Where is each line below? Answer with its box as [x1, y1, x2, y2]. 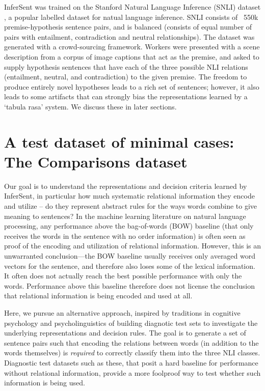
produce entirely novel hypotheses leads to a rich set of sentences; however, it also [4, 81, 259, 92]
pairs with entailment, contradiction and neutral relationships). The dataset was [4, 31, 255, 42]
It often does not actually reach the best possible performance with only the [4, 270, 242, 281]
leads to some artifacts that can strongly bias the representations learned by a [4, 91, 248, 102]
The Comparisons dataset [4, 151, 188, 172]
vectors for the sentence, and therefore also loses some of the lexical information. [4, 260, 255, 271]
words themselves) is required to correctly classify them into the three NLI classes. [4, 347, 260, 358]
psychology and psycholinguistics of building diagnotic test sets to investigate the [4, 317, 258, 328]
